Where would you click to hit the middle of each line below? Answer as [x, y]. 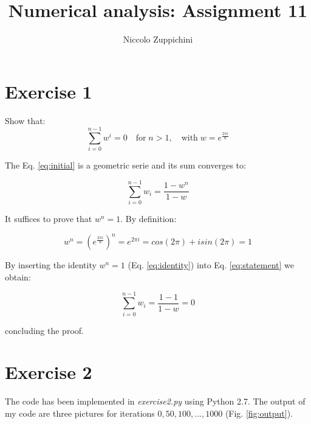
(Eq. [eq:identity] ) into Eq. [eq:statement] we [211, 265]
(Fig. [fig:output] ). [259, 413]
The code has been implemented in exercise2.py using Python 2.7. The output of [155, 401]
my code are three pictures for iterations [80, 413]
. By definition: [149, 219]
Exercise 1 [49, 91]
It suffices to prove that [49, 219]
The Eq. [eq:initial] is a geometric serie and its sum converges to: [125, 165]
